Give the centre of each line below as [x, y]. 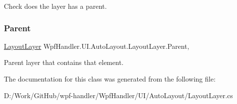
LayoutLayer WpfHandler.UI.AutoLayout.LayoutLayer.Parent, [97, 46]
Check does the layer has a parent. [55, 6]
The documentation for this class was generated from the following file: [110, 79]
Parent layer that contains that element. [64, 62]
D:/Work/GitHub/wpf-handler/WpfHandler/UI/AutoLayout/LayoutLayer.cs [118, 95]
